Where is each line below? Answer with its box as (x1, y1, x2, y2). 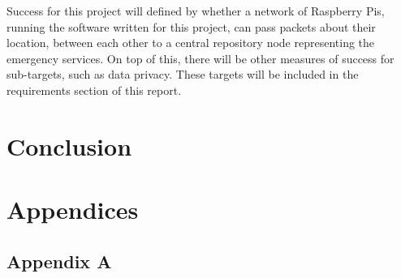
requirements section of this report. (6, 81, 182, 98)
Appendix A (6, 248, 112, 273)
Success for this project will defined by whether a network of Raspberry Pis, (6, 2, 385, 19)
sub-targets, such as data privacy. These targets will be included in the (6, 66, 359, 83)
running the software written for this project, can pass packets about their (6, 18, 376, 35)
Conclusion (6, 129, 132, 162)
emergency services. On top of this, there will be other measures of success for (6, 49, 395, 66)
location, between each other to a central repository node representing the (6, 34, 375, 51)
